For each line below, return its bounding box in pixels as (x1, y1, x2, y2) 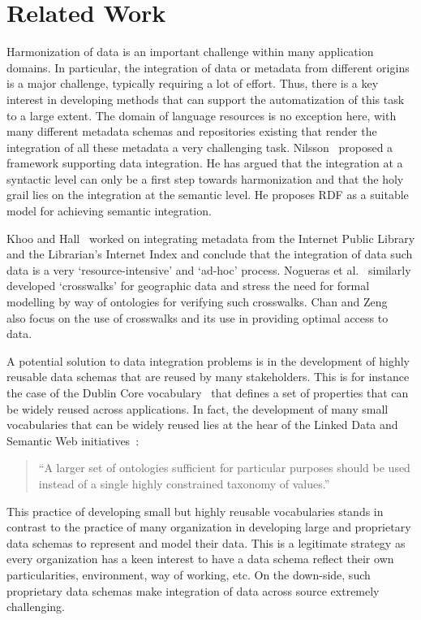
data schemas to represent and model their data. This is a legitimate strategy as (6, 534, 406, 551)
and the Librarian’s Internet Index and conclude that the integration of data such (6, 245, 413, 262)
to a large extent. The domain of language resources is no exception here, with (6, 106, 397, 124)
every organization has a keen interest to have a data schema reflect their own (6, 550, 394, 567)
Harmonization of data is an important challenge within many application (6, 43, 374, 60)
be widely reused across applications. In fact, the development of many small (6, 400, 389, 417)
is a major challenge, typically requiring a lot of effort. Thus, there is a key (6, 75, 379, 92)
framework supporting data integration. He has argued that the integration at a (6, 154, 403, 171)
